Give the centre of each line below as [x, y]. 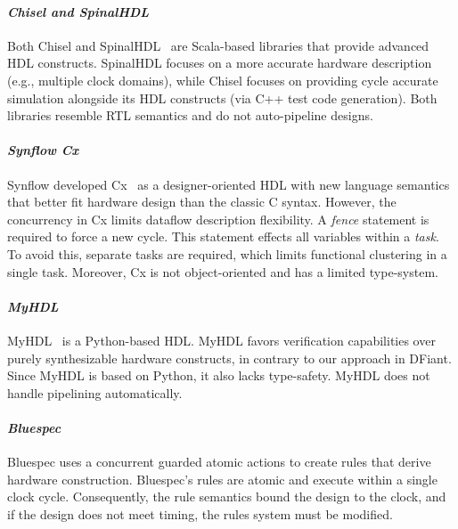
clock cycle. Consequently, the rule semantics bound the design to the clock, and [227, 496]
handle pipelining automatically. [95, 392]
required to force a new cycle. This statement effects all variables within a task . [223, 236]
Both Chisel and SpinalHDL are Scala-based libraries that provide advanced [218, 45]
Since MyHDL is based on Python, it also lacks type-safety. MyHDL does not [219, 375]
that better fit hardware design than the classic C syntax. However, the [202, 202]
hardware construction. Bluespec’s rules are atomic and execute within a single [222, 479]
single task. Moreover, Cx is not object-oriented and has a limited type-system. [223, 271]
